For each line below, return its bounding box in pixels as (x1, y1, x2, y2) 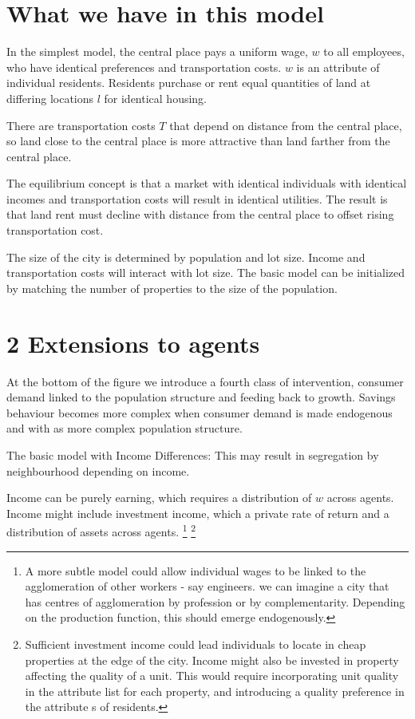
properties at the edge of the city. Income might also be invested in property (25, 651, 399, 668)
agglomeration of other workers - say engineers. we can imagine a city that (25, 578, 389, 595)
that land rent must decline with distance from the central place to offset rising (6, 206, 394, 223)
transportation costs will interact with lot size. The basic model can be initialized (6, 264, 405, 281)
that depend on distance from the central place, (169, 117, 402, 133)
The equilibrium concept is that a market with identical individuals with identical (6, 175, 407, 192)
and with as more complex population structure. (6, 420, 243, 437)
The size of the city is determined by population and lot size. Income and (6, 248, 366, 265)
